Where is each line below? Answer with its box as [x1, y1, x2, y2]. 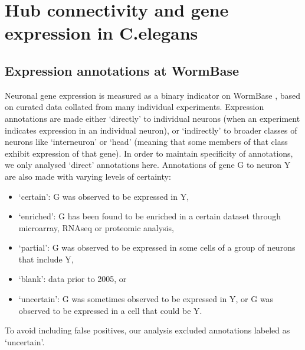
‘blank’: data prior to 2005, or [18, 273, 127, 285]
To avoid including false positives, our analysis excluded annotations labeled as [5, 324, 290, 336]
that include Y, [18, 252, 74, 265]
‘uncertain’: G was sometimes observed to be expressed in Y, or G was [18, 293, 274, 305]
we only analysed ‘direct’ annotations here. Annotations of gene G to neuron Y [5, 158, 291, 171]
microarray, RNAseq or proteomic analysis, [18, 221, 174, 234]
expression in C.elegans [5, 21, 198, 45]
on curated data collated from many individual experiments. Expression [5, 101, 264, 113]
